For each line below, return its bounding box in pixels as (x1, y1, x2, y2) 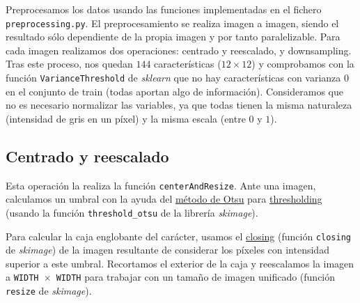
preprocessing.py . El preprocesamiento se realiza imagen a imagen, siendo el (6, 15, 339, 30)
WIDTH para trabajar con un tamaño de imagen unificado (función (56, 270, 336, 284)
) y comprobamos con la (251, 56, 354, 71)
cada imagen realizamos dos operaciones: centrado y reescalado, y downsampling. (6, 42, 352, 57)
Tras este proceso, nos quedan (6, 56, 133, 71)
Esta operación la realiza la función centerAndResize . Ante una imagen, (6, 178, 316, 192)
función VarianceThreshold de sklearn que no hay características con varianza (6, 70, 341, 85)
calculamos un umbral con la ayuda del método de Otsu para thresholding (6, 192, 322, 206)
